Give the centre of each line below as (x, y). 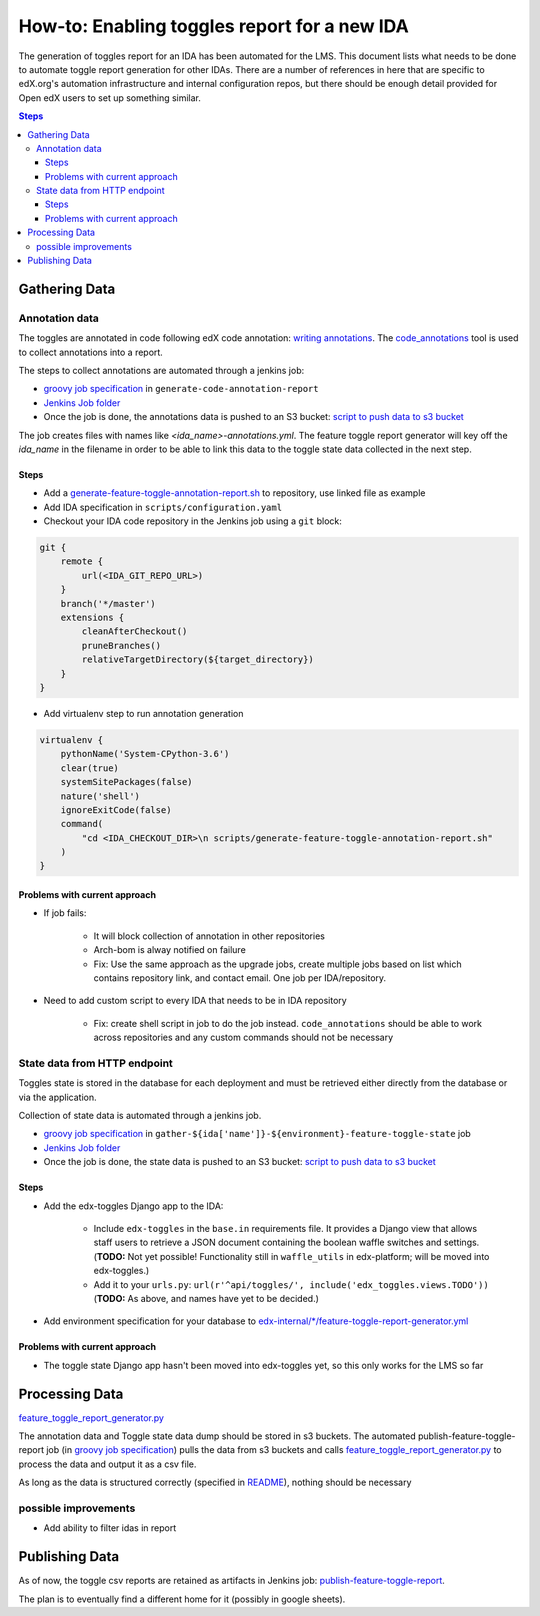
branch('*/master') (108, 603)
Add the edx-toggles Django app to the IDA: (133, 1206)
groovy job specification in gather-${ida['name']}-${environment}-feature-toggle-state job (257, 1134)
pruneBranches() (121, 645)
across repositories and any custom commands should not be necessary (243, 1037)
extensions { (92, 618)
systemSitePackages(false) (127, 782)
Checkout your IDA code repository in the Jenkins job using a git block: (192, 521)
